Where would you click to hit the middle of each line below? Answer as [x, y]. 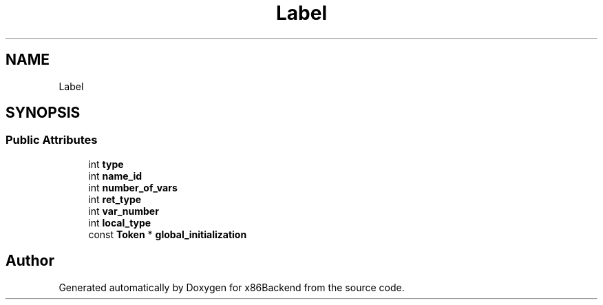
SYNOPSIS [43, 113]
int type [106, 164]
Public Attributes [52, 140]
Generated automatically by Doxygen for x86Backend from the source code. [232, 287]
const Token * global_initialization [168, 234]
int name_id [115, 176]
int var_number [124, 211]
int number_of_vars [133, 187]
